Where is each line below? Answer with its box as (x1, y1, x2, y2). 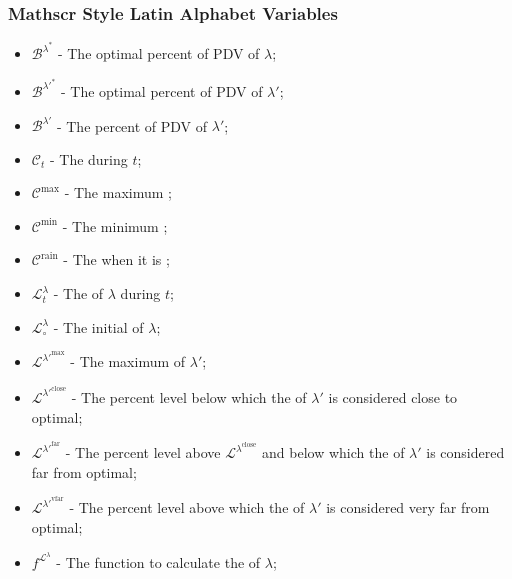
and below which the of (262, 442, 405, 463)
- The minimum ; (62, 215, 168, 236)
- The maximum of (70, 351, 186, 372)
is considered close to (328, 386, 458, 407)
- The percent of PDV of (56, 115, 208, 136)
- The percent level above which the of (69, 497, 305, 518)
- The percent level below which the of (71, 386, 307, 407)
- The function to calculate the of (56, 551, 261, 572)
